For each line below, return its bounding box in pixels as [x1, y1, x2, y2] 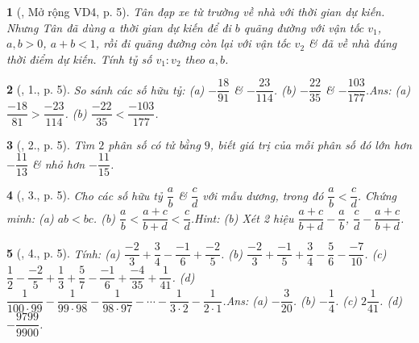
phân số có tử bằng [108, 136, 201, 153]
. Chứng [357, 186, 397, 203]
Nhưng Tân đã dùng [6, 19, 106, 36]
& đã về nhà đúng [309, 35, 397, 52]
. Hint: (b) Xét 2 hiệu [190, 209, 294, 226]
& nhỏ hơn [31, 155, 85, 172]
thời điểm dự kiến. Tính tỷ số [6, 50, 152, 67]
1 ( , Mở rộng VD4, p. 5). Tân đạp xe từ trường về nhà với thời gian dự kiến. [6, 3, 385, 19]
